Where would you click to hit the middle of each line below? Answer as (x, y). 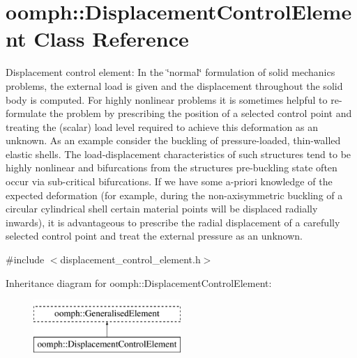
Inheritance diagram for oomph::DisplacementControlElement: (139, 282)
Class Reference (111, 39)
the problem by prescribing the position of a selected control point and (201, 113)
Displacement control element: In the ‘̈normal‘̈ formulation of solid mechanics (170, 72)
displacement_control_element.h (130, 259)
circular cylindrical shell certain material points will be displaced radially (162, 209)
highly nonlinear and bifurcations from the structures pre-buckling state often (172, 168)
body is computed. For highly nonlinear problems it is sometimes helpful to (167, 99)
